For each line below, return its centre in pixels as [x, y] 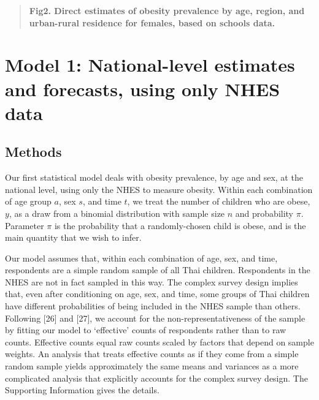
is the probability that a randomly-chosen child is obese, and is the [180, 225]
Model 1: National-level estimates [150, 65]
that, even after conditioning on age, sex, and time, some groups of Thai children [157, 294]
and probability [264, 213]
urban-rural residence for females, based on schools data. [152, 22]
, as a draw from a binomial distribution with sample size [117, 213]
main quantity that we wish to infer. [73, 237]
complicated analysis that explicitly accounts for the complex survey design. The [156, 378]
